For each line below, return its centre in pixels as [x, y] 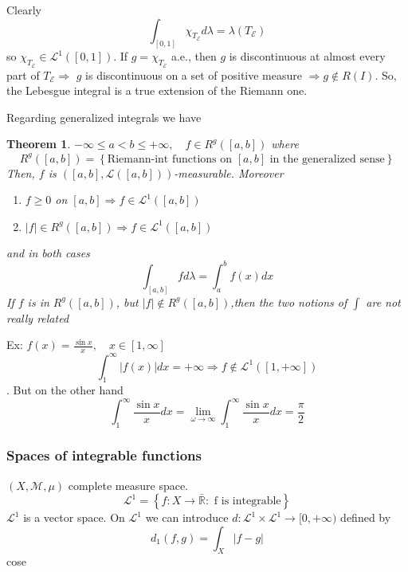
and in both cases [48, 252]
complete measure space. [128, 485]
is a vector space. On [74, 517]
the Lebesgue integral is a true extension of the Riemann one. [157, 90]
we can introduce [187, 517]
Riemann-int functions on [170, 159]
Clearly [24, 10]
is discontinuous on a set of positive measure [194, 74]
